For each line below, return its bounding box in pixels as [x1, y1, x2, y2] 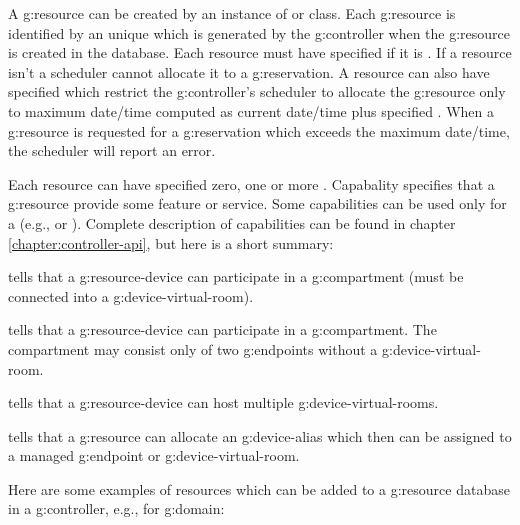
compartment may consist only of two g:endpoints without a [8, 338, 378, 359]
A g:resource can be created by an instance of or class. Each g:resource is [8, 3, 456, 23]
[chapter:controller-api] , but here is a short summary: [8, 232, 334, 253]
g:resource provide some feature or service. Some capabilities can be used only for [8, 193, 507, 214]
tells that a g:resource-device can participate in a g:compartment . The [8, 319, 437, 340]
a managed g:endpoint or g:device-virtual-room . [8, 445, 300, 466]
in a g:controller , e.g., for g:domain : [8, 498, 225, 519]
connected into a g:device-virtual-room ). [8, 285, 254, 306]
